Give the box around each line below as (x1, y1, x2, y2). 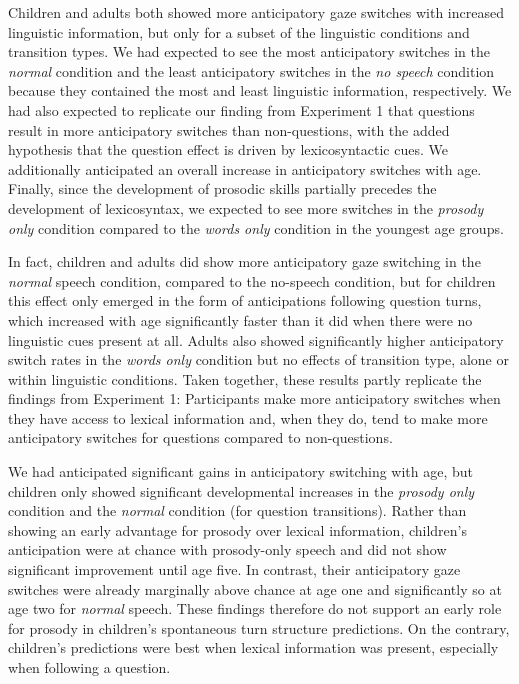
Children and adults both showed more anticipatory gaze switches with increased (8, 2, 504, 22)
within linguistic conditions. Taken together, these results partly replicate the (8, 368, 482, 389)
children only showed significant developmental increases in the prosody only (8, 480, 475, 501)
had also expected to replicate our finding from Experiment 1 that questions (8, 99, 475, 120)
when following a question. (8, 657, 171, 677)
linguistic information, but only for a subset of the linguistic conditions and (8, 21, 470, 42)
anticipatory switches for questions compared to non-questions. (8, 427, 393, 448)
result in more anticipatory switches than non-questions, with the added (8, 119, 450, 140)
